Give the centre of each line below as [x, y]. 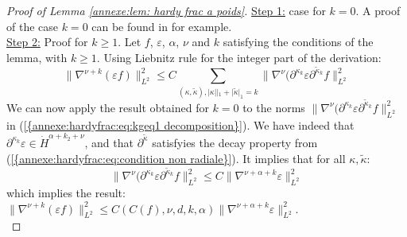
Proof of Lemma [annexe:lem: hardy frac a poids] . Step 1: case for [166, 10]
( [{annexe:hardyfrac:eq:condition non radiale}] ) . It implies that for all [176, 158]
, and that [109, 142]
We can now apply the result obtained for [108, 107]
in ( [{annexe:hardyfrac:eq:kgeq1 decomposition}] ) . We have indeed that [180, 124]
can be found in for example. [162, 26]
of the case [33, 26]
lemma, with [37, 57]
